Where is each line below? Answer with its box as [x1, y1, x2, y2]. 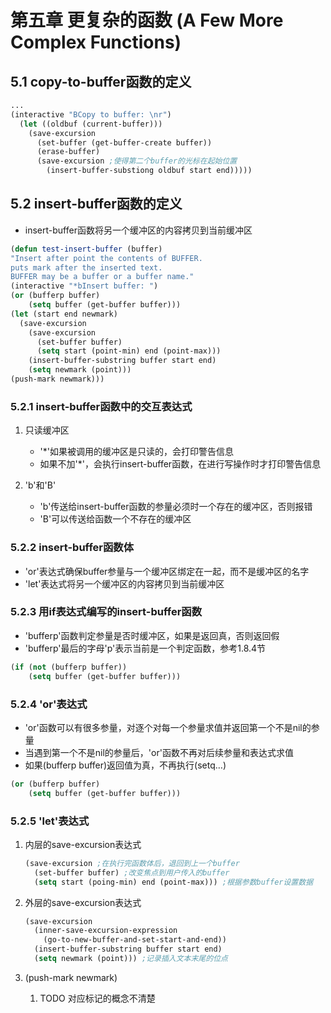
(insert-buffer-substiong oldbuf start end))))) [46, 166, 253, 176]
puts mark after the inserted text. [10, 262, 163, 273]
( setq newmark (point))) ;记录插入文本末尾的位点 [34, 954, 228, 964]
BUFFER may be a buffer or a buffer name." [10, 272, 195, 282]
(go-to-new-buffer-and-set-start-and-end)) [43, 935, 227, 945]
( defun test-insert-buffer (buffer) [10, 244, 163, 254]
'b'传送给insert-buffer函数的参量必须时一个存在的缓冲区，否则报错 [39, 501, 313, 513]
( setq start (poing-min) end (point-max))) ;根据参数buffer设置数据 [34, 877, 314, 887]
